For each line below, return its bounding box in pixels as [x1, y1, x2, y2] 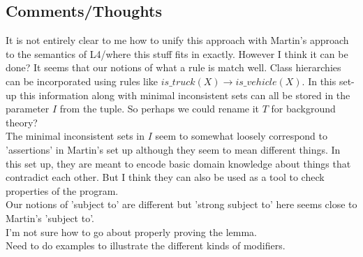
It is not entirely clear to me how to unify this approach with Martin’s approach [6, 33, 349, 47]
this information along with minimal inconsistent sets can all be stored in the [20, 87, 350, 102]
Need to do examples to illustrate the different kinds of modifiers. [6, 238, 286, 253]
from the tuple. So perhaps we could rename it [59, 101, 260, 116]
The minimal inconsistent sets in [6, 128, 145, 143]
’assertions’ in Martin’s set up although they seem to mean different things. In [6, 142, 341, 156]
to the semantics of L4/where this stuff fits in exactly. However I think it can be [6, 46, 348, 61]
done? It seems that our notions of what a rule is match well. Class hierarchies [6, 60, 341, 75]
